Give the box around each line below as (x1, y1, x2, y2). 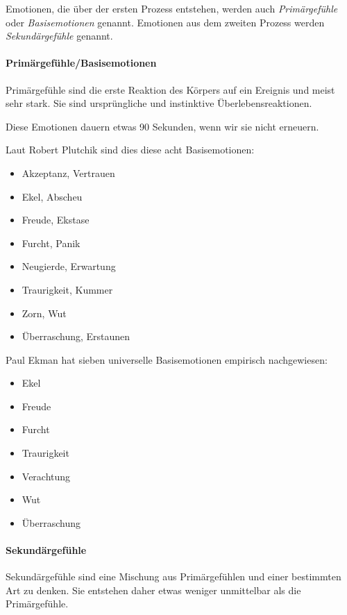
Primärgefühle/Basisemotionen (6, 56, 157, 70)
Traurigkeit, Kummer (22, 282, 113, 296)
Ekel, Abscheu (22, 189, 83, 203)
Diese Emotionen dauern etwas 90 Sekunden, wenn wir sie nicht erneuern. (6, 119, 319, 133)
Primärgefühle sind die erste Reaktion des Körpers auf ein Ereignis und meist (6, 82, 335, 96)
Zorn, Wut (22, 305, 67, 320)
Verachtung (22, 469, 71, 483)
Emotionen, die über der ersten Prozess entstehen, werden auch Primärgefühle (6, 1, 338, 15)
